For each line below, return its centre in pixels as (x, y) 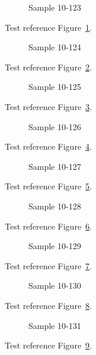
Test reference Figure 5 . (48, 186)
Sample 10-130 (55, 285)
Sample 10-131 (55, 325)
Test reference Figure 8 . (48, 305)
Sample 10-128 (55, 206)
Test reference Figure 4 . (48, 146)
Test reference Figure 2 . (48, 67)
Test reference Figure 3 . (48, 106)
